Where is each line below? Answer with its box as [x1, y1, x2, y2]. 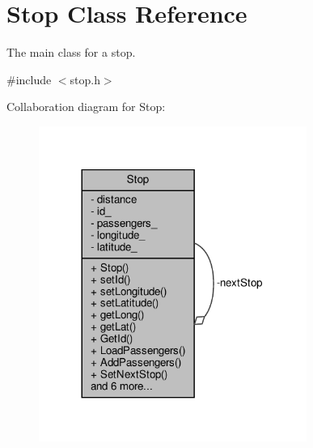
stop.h [70, 70, 100, 87]
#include [6, 70, 52, 87]
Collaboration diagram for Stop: [6, 98, 166, 115]
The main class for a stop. [6, 44, 136, 61]
